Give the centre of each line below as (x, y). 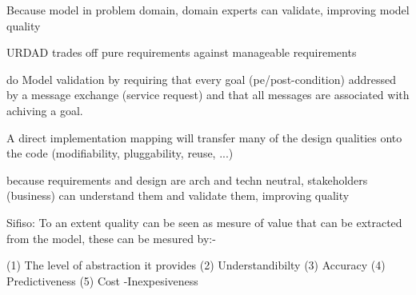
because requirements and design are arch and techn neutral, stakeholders (187, 179)
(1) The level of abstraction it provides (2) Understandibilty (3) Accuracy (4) (196, 265)
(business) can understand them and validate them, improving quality (178, 195)
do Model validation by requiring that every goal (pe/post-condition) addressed (201, 79)
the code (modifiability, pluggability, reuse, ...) (120, 153)
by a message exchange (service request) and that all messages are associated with (208, 95)
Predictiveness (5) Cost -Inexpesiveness (102, 280)
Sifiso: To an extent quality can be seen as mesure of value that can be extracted (204, 222)
